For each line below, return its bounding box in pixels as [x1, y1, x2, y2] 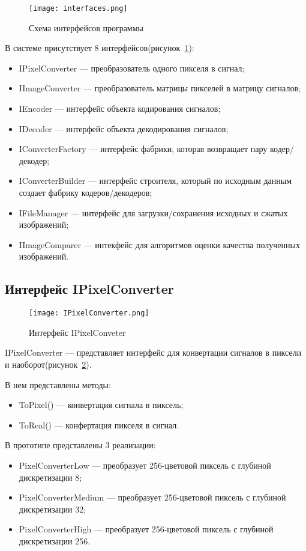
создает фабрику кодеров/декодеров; [19, 186, 152, 198]
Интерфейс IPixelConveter [29, 326, 126, 338]
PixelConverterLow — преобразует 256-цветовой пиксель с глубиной [19, 458, 271, 471]
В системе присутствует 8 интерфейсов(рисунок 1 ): [5, 41, 194, 54]
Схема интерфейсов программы [29, 21, 143, 34]
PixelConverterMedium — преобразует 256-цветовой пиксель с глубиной [19, 491, 286, 504]
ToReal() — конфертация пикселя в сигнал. [19, 418, 179, 431]
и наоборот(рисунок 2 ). [5, 358, 92, 371]
